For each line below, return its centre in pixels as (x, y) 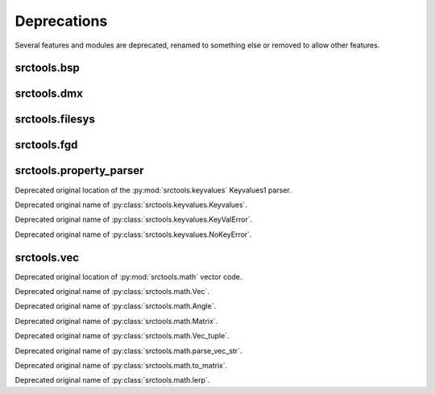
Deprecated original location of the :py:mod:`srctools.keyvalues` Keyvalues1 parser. (153, 190)
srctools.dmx (49, 94)
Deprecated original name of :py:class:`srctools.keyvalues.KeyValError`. (134, 220)
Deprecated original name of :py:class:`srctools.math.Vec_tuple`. (122, 336)
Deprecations (61, 21)
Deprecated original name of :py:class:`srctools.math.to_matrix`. (121, 365)
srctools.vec (47, 257)
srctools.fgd (46, 145)
